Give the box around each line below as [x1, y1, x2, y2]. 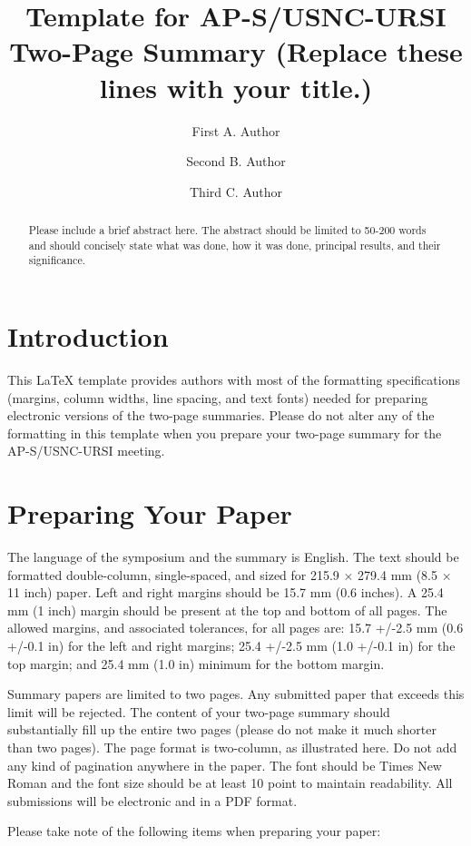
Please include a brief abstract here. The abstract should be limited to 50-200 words [28, 222, 427, 238]
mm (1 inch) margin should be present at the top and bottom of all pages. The [7, 600, 447, 619]
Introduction [7, 318, 169, 355]
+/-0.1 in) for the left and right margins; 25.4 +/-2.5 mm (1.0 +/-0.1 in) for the [7, 636, 456, 655]
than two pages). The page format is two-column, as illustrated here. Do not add [7, 738, 457, 757]
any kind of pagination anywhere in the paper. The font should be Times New [7, 755, 442, 774]
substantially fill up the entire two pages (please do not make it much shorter [7, 720, 437, 739]
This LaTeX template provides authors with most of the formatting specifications [7, 369, 460, 389]
